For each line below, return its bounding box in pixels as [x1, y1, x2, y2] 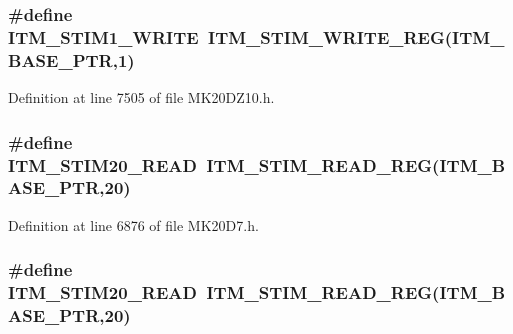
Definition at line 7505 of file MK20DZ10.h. [8, 87, 275, 108]
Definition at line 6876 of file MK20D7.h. [8, 214, 259, 235]
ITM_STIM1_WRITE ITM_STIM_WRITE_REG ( [8, 24, 453, 49]
